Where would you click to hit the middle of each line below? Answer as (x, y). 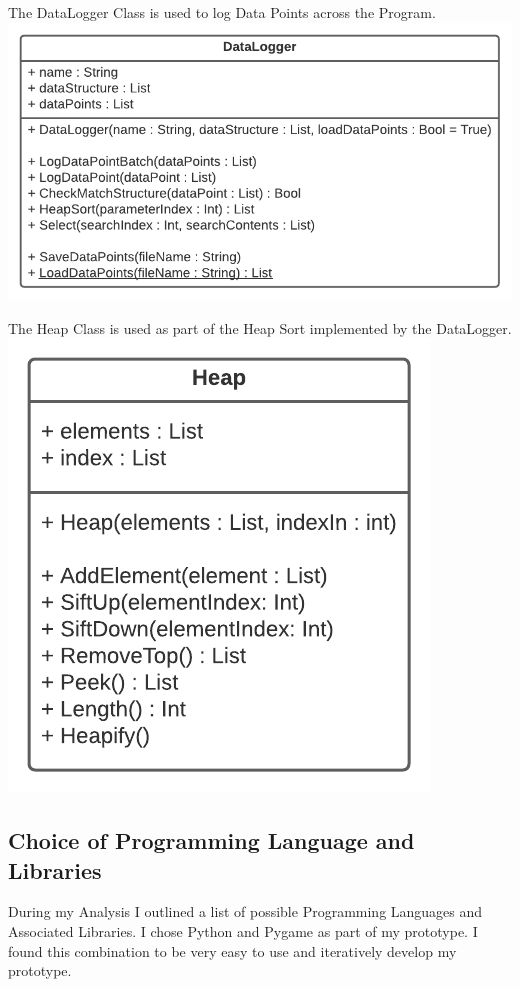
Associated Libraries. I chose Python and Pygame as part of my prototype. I (243, 930)
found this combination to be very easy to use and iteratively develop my (232, 950)
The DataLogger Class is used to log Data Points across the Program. (222, 12)
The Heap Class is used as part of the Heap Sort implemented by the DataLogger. (260, 327)
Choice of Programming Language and (211, 840)
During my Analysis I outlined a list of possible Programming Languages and (245, 911)
